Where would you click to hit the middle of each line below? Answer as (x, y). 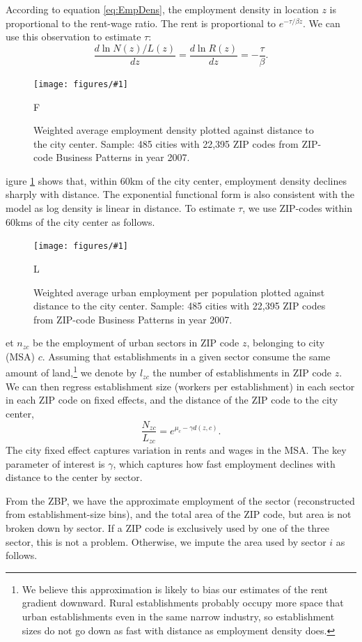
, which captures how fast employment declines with (224, 463)
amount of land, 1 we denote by (71, 372)
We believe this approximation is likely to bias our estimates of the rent (175, 589)
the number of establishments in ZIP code (242, 373)
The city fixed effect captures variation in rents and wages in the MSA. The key (176, 450)
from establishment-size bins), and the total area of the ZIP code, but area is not (179, 514)
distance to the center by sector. (74, 477)
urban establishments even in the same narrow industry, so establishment (178, 616)
